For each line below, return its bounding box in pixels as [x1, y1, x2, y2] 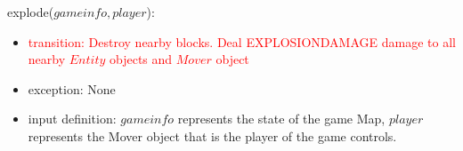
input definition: [28, 109, 117, 128]
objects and [109, 50, 173, 68]
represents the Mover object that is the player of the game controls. [28, 126, 397, 145]
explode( [7, 3, 54, 20]
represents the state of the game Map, [177, 109, 386, 128]
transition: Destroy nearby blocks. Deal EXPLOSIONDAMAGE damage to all [28, 32, 456, 51]
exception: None [28, 79, 116, 98]
